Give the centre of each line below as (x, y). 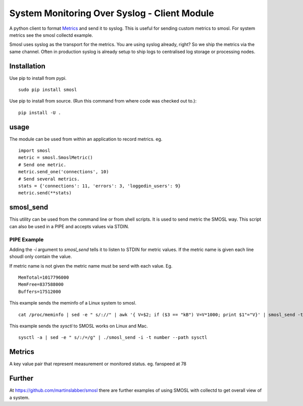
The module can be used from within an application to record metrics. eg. (86, 139)
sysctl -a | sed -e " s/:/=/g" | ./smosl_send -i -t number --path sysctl (113, 338)
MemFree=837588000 (41, 285)
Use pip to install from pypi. (38, 78)
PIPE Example (27, 239)
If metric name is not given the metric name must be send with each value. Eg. (91, 266)
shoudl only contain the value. (41, 257)
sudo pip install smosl (48, 90)
